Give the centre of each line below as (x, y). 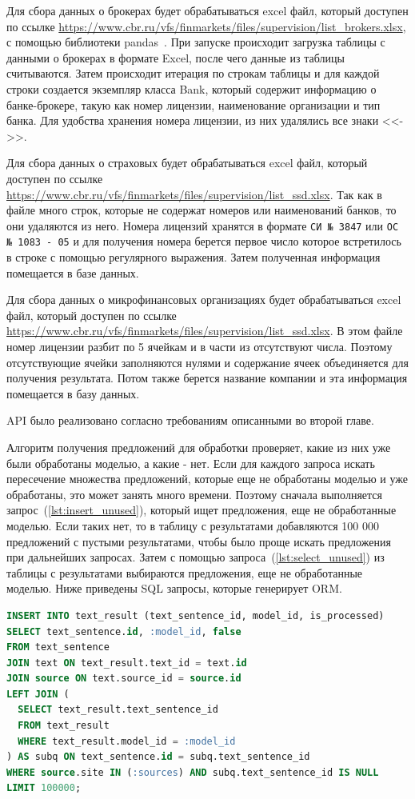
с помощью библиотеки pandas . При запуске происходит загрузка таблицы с (196, 42)
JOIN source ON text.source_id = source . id (124, 679)
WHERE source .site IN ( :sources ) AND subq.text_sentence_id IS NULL (193, 772)
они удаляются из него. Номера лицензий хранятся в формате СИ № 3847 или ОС (203, 225)
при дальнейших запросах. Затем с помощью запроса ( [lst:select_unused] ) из (196, 557)
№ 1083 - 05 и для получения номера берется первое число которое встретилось (204, 241)
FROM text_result (64, 726)
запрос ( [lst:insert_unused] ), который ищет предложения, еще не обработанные (202, 510)
